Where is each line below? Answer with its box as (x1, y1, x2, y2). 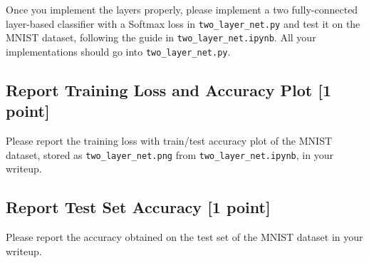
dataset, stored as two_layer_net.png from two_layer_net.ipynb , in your (6, 147, 333, 162)
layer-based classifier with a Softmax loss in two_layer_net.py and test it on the (6, 16, 360, 31)
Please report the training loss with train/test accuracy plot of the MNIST (6, 133, 333, 148)
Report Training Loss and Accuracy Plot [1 (6, 78, 332, 100)
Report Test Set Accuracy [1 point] (6, 196, 271, 218)
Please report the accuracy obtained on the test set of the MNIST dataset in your (6, 230, 363, 244)
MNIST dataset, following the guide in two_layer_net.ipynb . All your (6, 30, 316, 45)
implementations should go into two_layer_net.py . (6, 43, 231, 58)
